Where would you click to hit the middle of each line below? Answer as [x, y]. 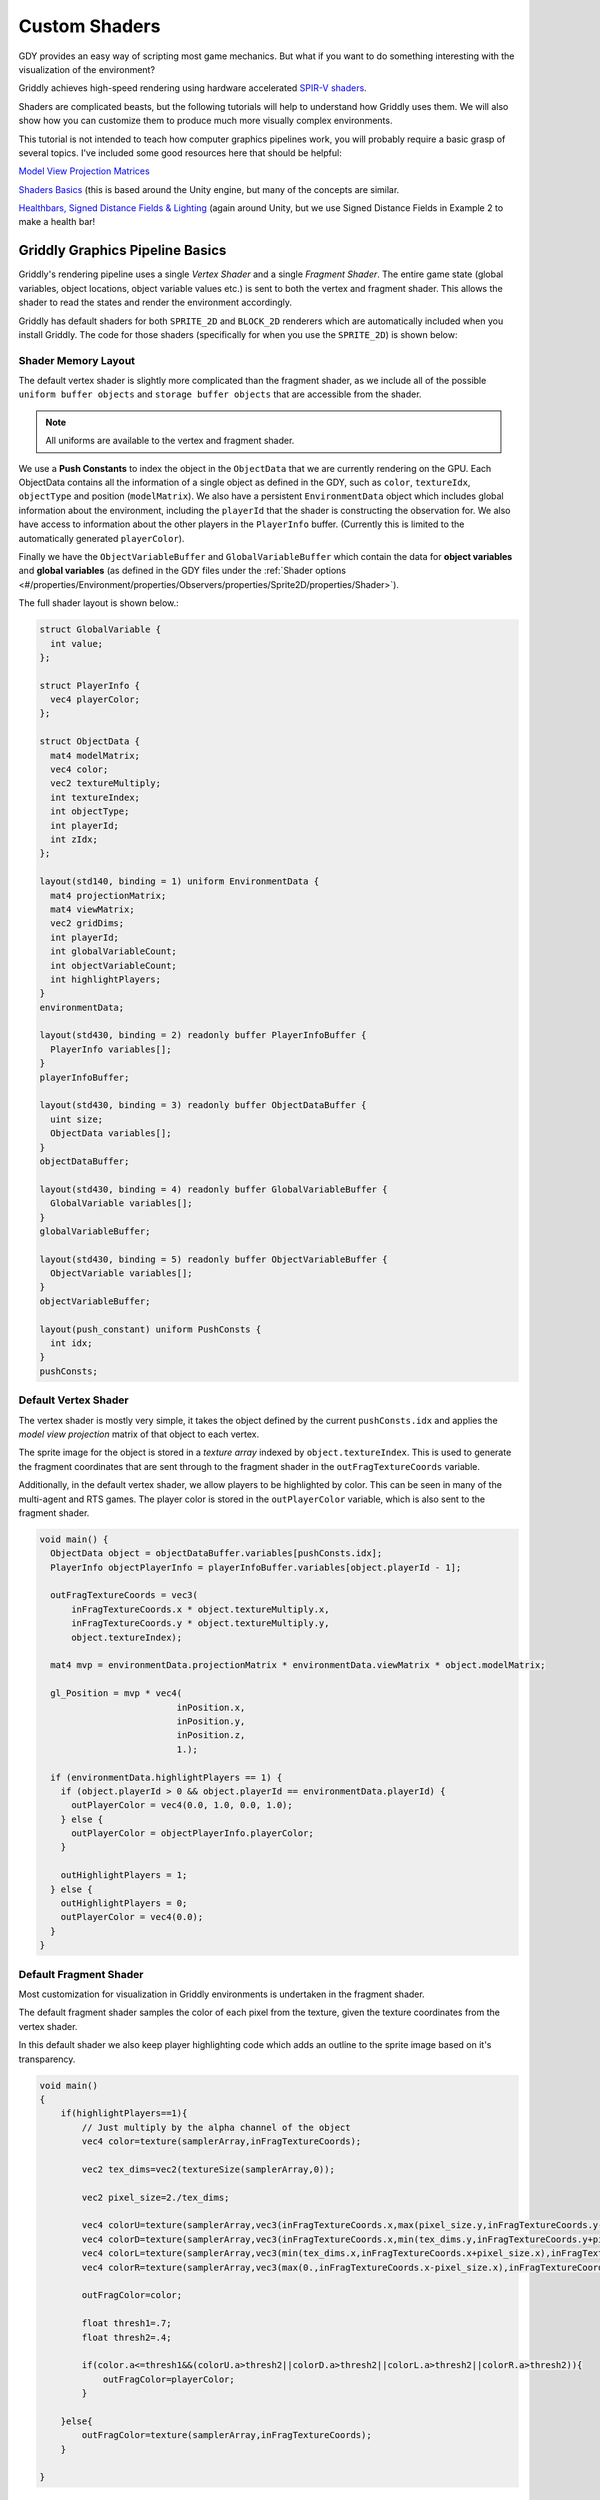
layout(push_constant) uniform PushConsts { [150, 1329]
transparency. [47, 2059]
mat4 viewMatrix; [92, 909]
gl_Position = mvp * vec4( [116, 1693]
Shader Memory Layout [76, 360]
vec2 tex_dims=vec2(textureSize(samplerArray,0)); [208, 2169]
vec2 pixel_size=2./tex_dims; [155, 2197]
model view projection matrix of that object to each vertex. [139, 1434]
